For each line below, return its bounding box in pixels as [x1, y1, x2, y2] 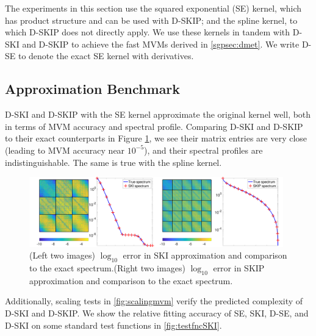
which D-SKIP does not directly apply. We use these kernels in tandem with [5, 26, 290, 38]
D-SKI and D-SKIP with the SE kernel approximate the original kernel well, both [5, 108, 311, 121]
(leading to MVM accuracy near [5, 143, 125, 156]
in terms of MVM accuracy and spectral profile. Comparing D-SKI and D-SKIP [5, 120, 303, 132]
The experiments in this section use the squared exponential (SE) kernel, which [5, 2, 302, 14]
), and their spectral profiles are [144, 143, 263, 156]
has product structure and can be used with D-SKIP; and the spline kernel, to [5, 13, 298, 26]
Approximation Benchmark [5, 79, 181, 98]
